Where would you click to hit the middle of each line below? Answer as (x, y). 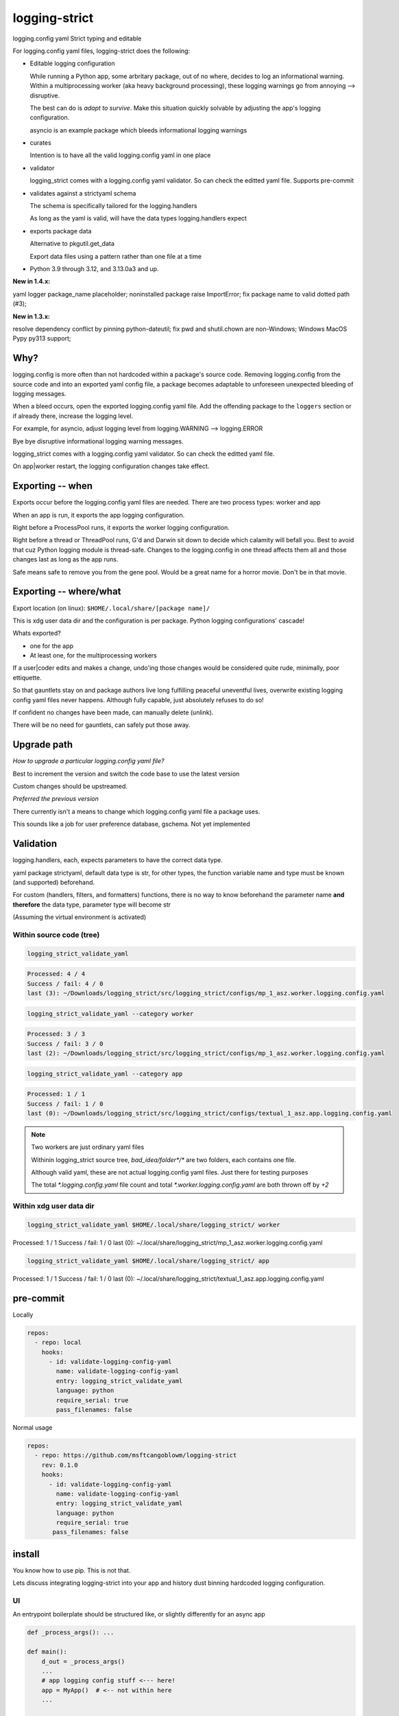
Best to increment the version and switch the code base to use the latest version (126, 774)
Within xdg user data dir (54, 1206)
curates (40, 143)
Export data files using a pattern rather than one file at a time (116, 256)
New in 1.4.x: (32, 281)
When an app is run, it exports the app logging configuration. (99, 515)
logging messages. (39, 394)
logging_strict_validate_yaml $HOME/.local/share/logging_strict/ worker (154, 1225)
